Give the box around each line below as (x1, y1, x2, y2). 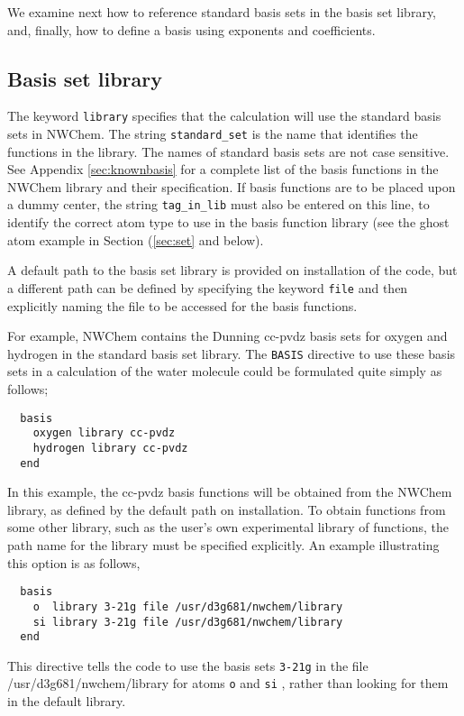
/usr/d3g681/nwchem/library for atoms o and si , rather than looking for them (7, 674, 449, 693)
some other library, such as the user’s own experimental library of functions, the (7, 518, 449, 537)
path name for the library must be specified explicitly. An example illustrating (7, 536, 440, 555)
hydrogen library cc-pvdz (32, 441, 188, 454)
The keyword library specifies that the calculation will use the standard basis (7, 106, 441, 125)
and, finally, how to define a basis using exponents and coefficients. (7, 20, 376, 39)
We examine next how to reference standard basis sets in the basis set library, (7, 3, 436, 21)
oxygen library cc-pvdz (32, 427, 176, 440)
